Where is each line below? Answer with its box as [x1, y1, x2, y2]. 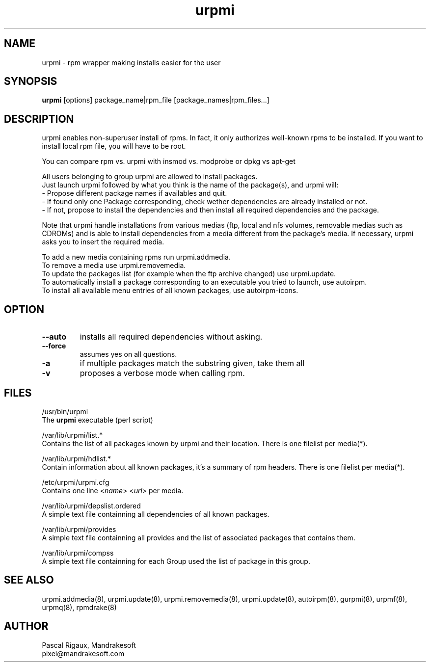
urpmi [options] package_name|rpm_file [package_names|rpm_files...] [42, 96, 269, 105]
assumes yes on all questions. [80, 350, 177, 359]
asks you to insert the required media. [42, 238, 164, 246]
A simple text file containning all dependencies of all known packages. [42, 509, 269, 518]
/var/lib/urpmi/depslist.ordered [42, 501, 141, 510]
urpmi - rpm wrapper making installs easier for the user [42, 58, 221, 67]
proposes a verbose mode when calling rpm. [80, 368, 245, 378]
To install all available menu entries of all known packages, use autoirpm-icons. [42, 286, 298, 295]
